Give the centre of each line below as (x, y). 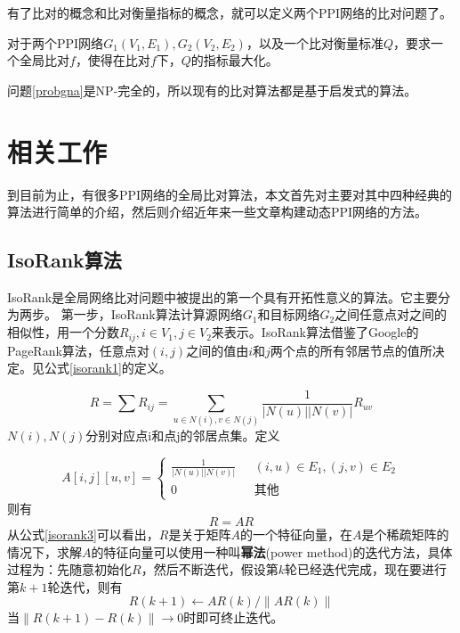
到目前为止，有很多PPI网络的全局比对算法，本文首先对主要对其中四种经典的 (230, 194)
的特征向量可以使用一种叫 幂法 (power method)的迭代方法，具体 (272, 551)
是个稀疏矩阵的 (405, 534)
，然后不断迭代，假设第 (210, 569)
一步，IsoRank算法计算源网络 (158, 314)
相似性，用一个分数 (63, 332)
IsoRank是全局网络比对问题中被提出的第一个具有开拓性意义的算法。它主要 (223, 296)
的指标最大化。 (234, 60)
